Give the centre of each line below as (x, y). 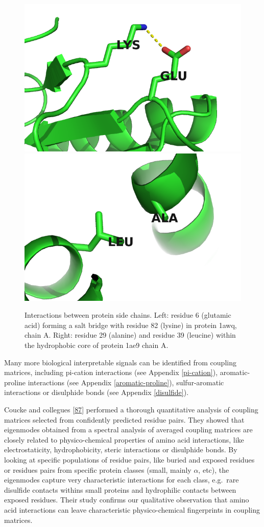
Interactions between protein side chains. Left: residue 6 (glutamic (128, 315)
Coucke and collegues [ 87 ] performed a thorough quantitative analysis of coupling (131, 409)
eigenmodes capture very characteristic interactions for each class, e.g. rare (122, 480)
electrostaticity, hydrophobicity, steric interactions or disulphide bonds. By (121, 449)
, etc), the (214, 469)
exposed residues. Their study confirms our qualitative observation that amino (127, 500)
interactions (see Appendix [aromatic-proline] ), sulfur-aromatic (126, 382)
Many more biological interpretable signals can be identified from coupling (120, 362)
